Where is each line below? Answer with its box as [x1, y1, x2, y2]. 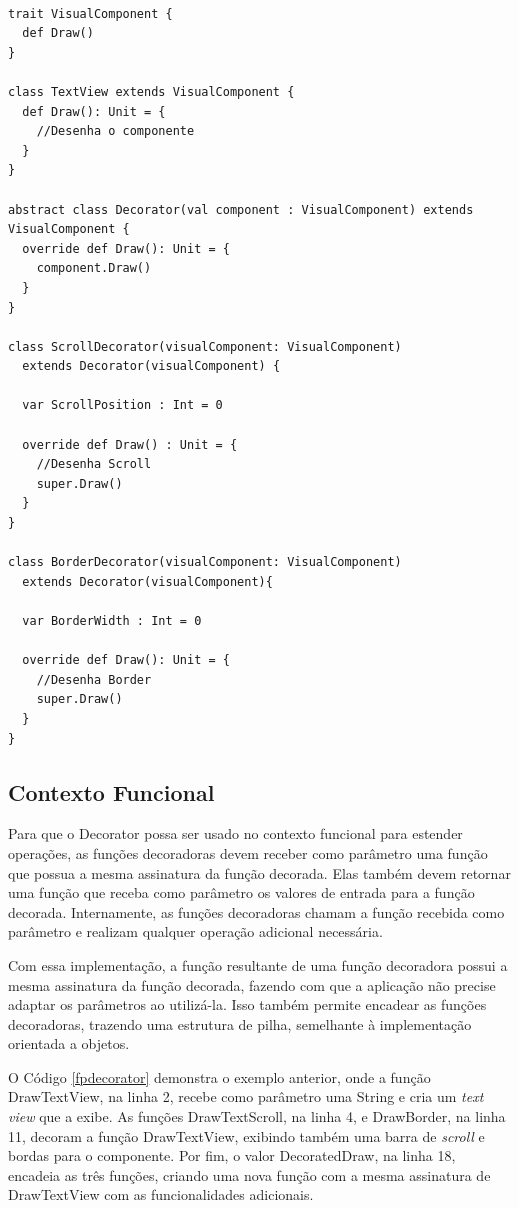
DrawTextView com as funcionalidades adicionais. [8, 1184, 314, 1205]
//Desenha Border [36, 672, 152, 687]
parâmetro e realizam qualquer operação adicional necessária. [8, 921, 383, 942]
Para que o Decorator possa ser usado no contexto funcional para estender [8, 823, 463, 844]
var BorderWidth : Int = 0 [22, 614, 202, 628]
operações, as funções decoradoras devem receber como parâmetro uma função [8, 842, 488, 863]
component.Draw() [36, 261, 152, 276]
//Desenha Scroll [36, 457, 152, 472]
